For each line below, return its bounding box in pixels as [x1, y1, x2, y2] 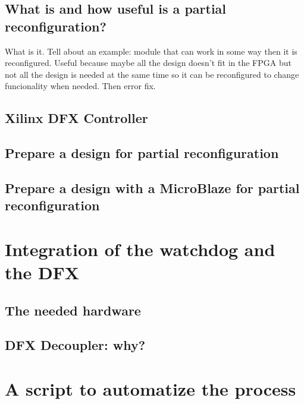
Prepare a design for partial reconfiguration [5, 144, 279, 162]
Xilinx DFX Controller [5, 109, 148, 127]
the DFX [5, 260, 80, 285]
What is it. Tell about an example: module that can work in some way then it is [5, 45, 297, 57]
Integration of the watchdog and [5, 236, 275, 261]
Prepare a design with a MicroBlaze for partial [5, 178, 300, 197]
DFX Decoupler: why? [5, 336, 146, 354]
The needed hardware [5, 301, 141, 319]
